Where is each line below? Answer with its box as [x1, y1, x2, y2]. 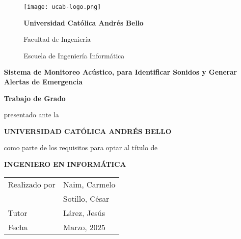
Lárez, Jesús [63, 207, 105, 218]
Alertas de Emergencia [4, 77, 82, 87]
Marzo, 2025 [63, 221, 106, 233]
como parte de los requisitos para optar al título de [4, 142, 158, 153]
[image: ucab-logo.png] [24, 3, 101, 10]
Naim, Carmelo [63, 178, 115, 190]
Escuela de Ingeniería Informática [24, 50, 125, 60]
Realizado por [8, 178, 55, 190]
